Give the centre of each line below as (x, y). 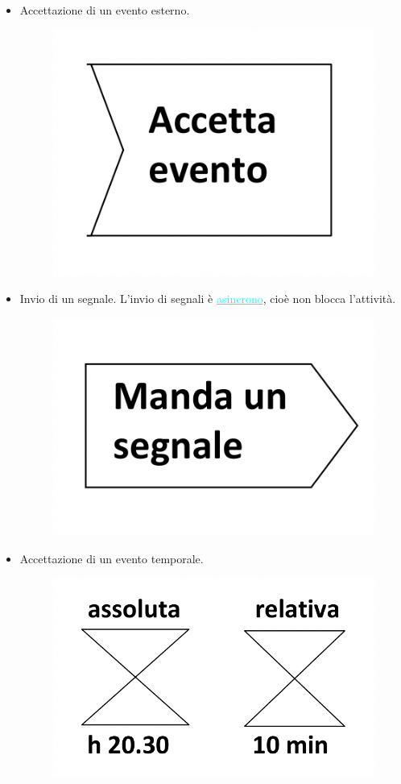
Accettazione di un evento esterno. (105, 10)
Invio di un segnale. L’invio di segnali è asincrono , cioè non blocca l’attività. (208, 299)
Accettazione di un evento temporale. (112, 558)
